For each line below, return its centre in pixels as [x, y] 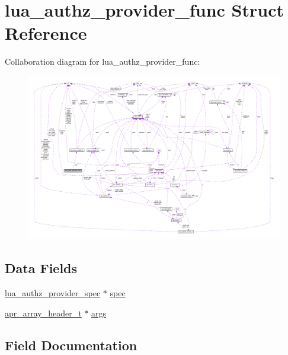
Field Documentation [71, 345]
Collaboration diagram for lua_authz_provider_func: [103, 61]
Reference [46, 33]
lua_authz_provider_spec [53, 293]
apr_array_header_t [43, 313]
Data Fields [41, 268]
